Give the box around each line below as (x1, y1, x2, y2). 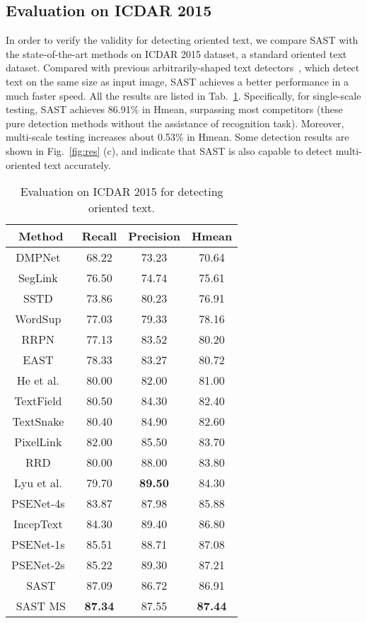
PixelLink (14, 433, 62, 450)
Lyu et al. (13, 474, 62, 491)
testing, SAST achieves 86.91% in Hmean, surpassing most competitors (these (6, 102, 343, 117)
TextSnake (12, 413, 64, 430)
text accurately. (44, 157, 111, 172)
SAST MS (16, 598, 66, 615)
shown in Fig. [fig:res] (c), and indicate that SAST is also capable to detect (6, 143, 333, 158)
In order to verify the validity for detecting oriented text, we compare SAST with (6, 33, 359, 47)
